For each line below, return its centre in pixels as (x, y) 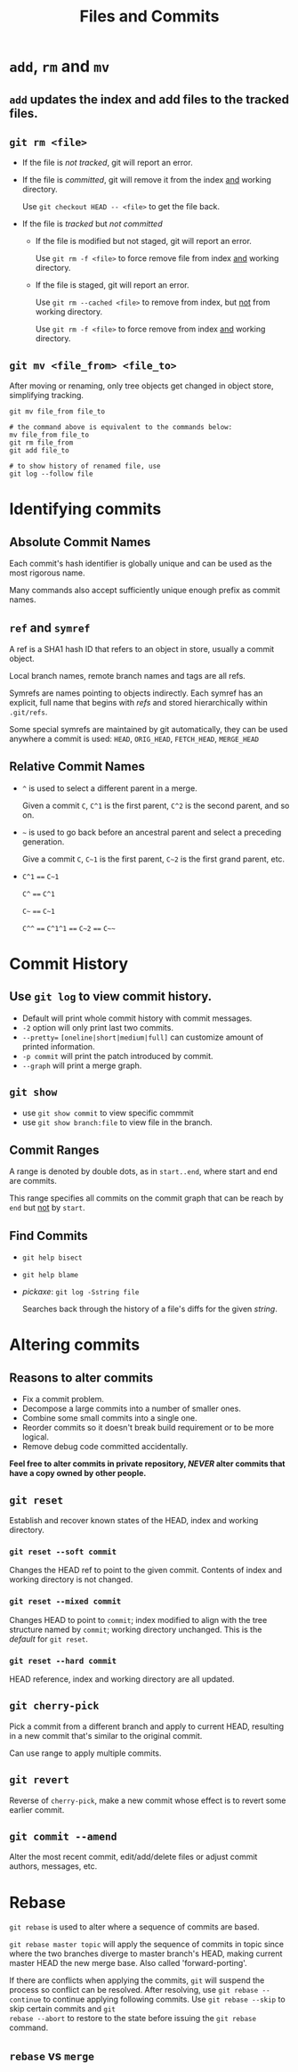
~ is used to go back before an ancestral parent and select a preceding (152, 832)
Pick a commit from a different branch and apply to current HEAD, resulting (147, 1726)
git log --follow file (51, 474)
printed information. (58, 1046)
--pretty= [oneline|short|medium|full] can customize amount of (143, 1037)
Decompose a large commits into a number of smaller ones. (132, 1408)
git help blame (50, 1276)
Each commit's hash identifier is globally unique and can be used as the (141, 564)
